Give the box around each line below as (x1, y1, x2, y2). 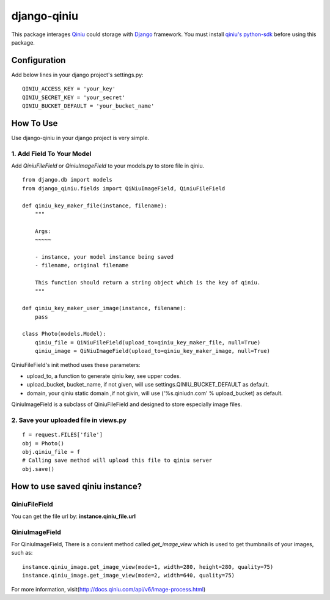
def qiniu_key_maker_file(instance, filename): (22, 202, 167, 209)
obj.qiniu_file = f (22, 448, 81, 455)
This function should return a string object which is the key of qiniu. (34, 279, 261, 286)
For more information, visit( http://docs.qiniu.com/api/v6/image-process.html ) (11, 585, 206, 593)
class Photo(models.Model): (22, 330, 106, 338)
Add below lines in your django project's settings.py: (11, 71, 144, 78)
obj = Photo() (22, 440, 64, 446)
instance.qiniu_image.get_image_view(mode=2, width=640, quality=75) (22, 572, 235, 579)
